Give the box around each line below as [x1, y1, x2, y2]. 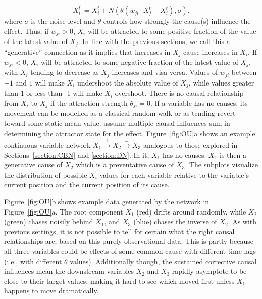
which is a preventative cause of [76, 159, 174, 170]
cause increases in [183, 46, 238, 57]
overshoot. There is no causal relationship [115, 88, 244, 98]
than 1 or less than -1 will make [4, 88, 102, 98]
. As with [228, 216, 257, 227]
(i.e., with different [4, 255, 62, 266]
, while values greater [188, 77, 254, 88]
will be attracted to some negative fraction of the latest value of [40, 57, 238, 67]
